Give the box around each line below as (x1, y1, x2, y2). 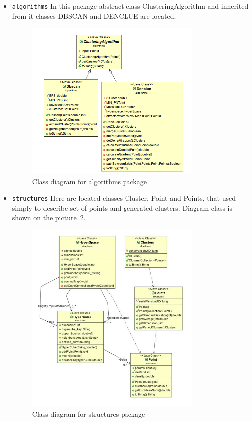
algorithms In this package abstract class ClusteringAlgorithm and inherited (12, 1, 249, 11)
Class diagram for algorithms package (32, 176, 147, 186)
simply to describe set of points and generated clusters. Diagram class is (12, 202, 233, 212)
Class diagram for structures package (32, 408, 145, 419)
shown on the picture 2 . (12, 212, 86, 222)
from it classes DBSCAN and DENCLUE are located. (12, 10, 176, 21)
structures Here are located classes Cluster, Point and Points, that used (12, 193, 236, 203)
